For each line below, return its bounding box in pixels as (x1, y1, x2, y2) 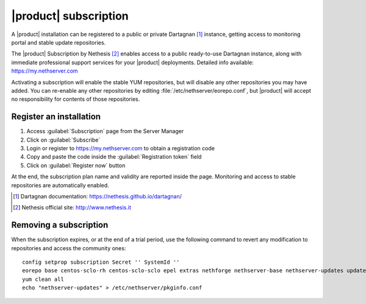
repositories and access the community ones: (11, 244, 126, 252)
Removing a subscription (11, 220, 109, 230)
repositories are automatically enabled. (11, 181, 109, 189)
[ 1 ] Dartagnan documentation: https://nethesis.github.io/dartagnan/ (13, 192, 182, 200)
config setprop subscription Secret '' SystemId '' (22, 259, 180, 266)
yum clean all (22, 275, 64, 283)
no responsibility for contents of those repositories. (11, 95, 140, 103)
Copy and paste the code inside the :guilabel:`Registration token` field (26, 153, 202, 161)
